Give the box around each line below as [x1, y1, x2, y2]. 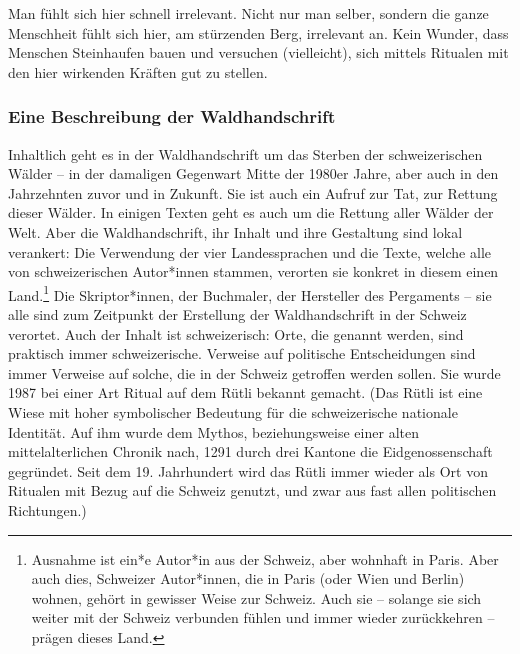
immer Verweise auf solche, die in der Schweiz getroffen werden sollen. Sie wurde [8, 362, 501, 383]
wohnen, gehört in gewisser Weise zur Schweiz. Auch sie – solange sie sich [31, 587, 482, 608]
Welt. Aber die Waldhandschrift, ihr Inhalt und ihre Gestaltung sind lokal [8, 221, 463, 242]
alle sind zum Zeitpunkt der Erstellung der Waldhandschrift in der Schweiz [8, 304, 467, 324]
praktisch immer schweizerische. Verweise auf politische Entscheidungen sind [8, 343, 476, 364]
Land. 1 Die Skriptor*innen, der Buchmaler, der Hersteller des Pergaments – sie [8, 281, 492, 305]
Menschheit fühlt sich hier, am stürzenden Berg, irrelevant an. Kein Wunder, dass [8, 22, 509, 43]
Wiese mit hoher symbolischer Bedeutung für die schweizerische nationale [8, 401, 458, 422]
